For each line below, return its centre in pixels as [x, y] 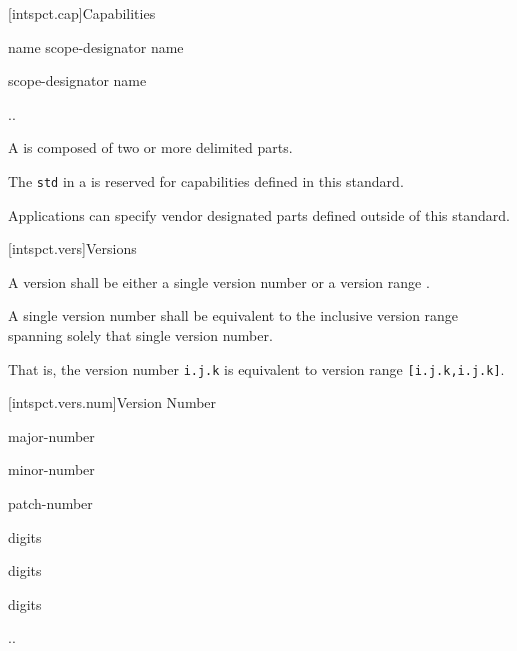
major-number [51, 435]
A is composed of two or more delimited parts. [150, 147]
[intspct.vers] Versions [72, 248]
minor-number [51, 469]
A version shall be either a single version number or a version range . [219, 281]
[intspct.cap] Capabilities [82, 13]
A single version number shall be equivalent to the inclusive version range [233, 315]
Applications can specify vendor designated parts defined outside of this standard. [259, 214]
